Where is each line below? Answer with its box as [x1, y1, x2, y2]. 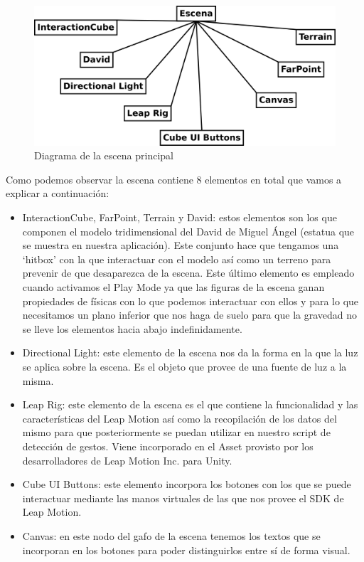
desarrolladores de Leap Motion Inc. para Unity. [22, 452, 232, 467]
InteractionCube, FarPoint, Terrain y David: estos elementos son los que [22, 210, 337, 225]
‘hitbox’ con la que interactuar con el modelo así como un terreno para [22, 251, 331, 266]
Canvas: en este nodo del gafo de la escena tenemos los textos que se [22, 528, 321, 543]
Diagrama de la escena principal [34, 148, 173, 163]
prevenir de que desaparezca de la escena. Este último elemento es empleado [22, 265, 355, 280]
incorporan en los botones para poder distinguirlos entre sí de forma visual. [22, 542, 350, 557]
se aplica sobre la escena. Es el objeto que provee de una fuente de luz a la [22, 359, 347, 373]
